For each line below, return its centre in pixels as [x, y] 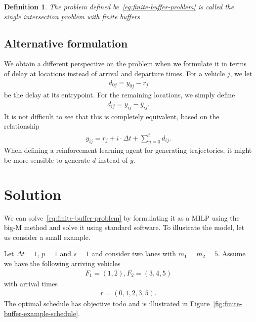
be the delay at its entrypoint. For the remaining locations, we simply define [120, 95]
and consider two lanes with [134, 253]
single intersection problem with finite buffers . [73, 16]
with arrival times [31, 283]
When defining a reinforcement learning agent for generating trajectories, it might [128, 150]
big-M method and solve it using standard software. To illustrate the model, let [124, 227]
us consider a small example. [47, 237]
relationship [22, 126]
